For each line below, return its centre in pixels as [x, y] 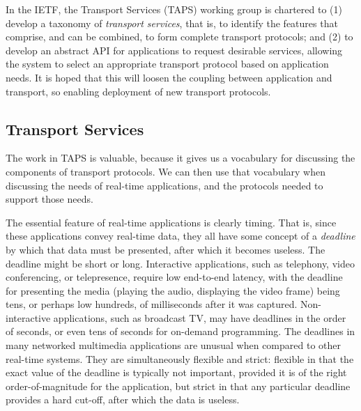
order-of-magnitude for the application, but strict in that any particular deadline [178, 386]
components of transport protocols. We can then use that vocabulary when [166, 171]
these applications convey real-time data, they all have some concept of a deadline [180, 236]
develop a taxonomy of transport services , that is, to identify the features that [172, 23]
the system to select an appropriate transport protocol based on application [167, 64]
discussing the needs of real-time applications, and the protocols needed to [164, 185]
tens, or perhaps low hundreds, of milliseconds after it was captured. [152, 304]
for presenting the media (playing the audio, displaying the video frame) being [173, 290]
